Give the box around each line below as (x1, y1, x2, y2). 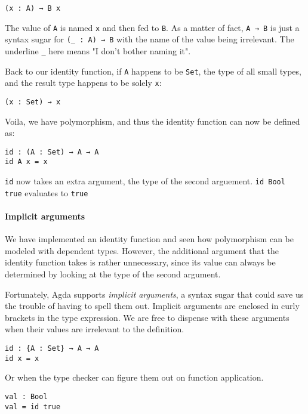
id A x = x (5, 157, 48, 166)
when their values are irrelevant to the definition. (5, 323, 184, 335)
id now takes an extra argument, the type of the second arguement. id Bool (5, 175, 285, 187)
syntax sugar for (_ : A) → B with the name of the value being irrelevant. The (5, 33, 294, 45)
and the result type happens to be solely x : (5, 76, 162, 89)
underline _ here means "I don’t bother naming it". (5, 44, 191, 57)
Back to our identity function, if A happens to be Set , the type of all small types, (5, 64, 301, 77)
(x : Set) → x (5, 97, 61, 106)
